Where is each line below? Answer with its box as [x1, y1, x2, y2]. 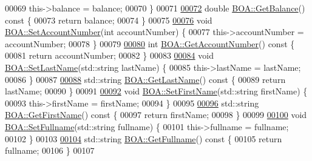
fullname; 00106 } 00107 [5, 144, 95, 157]
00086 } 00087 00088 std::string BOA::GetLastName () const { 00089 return [5, 73, 286, 85]
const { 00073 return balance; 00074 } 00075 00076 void [5, 13, 212, 26]
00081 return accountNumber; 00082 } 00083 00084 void [5, 49, 214, 62]
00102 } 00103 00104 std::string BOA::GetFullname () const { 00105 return [5, 132, 282, 145]
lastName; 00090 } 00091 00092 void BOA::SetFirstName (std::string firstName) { [5, 85, 308, 97]
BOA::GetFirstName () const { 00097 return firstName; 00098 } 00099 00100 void [5, 108, 307, 121]
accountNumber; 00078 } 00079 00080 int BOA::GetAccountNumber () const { [5, 37, 295, 50]
